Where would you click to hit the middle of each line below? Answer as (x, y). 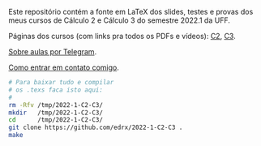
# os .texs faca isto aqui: (56, 90)
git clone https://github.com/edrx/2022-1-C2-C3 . (96, 128)
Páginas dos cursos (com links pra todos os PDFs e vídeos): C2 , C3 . (122, 36)
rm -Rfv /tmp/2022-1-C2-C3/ (56, 105)
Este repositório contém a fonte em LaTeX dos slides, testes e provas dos (131, 12)
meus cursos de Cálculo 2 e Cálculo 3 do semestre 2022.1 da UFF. (120, 20)
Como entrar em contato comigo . (64, 67)
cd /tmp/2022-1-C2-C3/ (56, 120)
